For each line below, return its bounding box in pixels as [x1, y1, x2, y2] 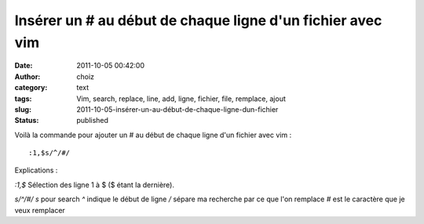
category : [14, 83, 48, 92]
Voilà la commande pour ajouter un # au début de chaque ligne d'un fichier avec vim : [14, 130, 292, 139]
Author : [14, 71, 41, 81]
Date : [14, 61, 33, 70]
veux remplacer [14, 205, 66, 215]
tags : [14, 94, 32, 103]
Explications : [14, 165, 58, 175]
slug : [14, 104, 31, 114]
